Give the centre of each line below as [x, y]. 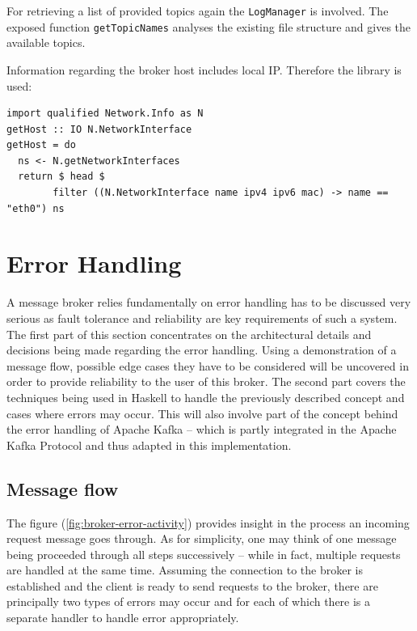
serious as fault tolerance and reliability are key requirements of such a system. [202, 318]
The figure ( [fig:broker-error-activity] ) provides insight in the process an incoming [208, 522]
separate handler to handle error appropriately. [123, 618]
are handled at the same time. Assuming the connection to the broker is [185, 570]
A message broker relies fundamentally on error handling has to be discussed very [209, 302]
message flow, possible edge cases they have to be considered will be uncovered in [208, 365]
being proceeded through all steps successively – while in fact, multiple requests [204, 554]
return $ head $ [61, 177]
